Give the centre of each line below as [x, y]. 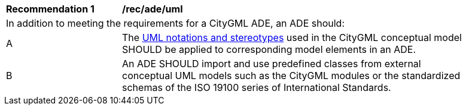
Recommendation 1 [50, 9]
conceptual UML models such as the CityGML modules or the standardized [291, 76]
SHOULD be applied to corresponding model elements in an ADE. [269, 49]
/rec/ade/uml [153, 9]
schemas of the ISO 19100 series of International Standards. [257, 87]
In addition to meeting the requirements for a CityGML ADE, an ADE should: [176, 23]
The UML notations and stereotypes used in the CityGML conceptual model [292, 37]
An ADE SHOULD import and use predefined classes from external [272, 64]
